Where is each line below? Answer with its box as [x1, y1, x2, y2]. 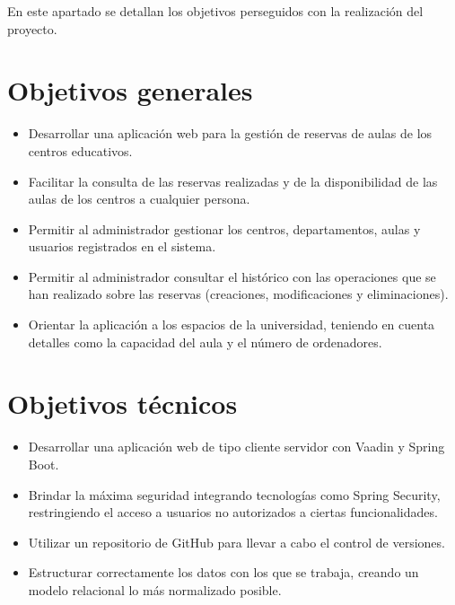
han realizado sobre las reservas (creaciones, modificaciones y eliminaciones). [28, 285, 449, 303]
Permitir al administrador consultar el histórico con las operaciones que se [28, 267, 436, 285]
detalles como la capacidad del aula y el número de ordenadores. [28, 332, 382, 351]
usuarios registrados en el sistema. [28, 237, 216, 256]
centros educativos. [28, 141, 133, 160]
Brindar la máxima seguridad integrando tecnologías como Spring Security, [28, 485, 441, 504]
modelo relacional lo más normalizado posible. [28, 580, 282, 599]
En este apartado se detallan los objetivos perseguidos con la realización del [7, 2, 424, 20]
